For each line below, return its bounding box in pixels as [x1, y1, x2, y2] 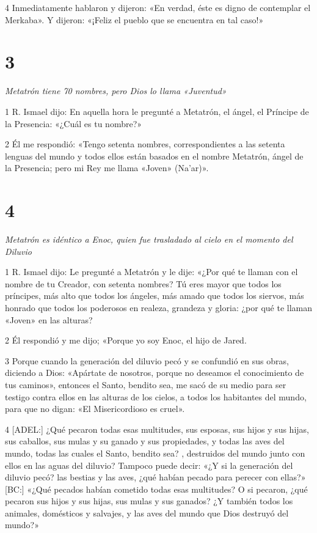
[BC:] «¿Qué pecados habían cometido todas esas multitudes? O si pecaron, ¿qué [5, 482, 308, 495]
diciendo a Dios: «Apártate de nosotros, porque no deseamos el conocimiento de [5, 366, 304, 379]
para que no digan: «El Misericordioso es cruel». [5, 402, 185, 415]
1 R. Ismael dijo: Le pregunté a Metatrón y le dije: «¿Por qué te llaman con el [5, 265, 298, 278]
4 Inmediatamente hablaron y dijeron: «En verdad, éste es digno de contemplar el [5, 1, 311, 13]
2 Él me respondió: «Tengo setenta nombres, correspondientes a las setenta [5, 138, 285, 150]
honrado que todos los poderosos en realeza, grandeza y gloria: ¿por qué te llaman [5, 301, 312, 314]
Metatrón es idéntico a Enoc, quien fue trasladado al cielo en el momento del [5, 233, 293, 245]
